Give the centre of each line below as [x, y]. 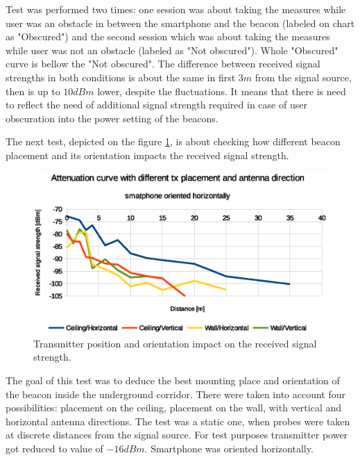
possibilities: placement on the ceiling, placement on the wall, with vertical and [174, 408]
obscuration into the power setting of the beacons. [112, 118]
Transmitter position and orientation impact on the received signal [175, 343]
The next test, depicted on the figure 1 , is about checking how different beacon [173, 141]
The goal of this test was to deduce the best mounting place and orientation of [173, 380]
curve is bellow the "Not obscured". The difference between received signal [163, 64]
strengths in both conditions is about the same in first [121, 77]
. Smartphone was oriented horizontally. [229, 448]
